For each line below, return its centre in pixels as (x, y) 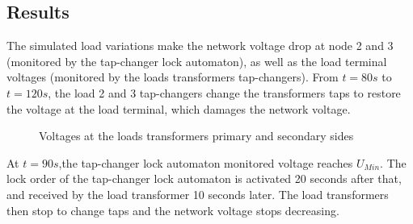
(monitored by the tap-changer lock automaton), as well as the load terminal (197, 61)
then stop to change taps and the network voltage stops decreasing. (173, 210)
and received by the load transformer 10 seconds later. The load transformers (198, 194)
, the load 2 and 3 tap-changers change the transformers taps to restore (224, 92)
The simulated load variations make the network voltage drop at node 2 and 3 (200, 46)
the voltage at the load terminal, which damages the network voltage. (179, 108)
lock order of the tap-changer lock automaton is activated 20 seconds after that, (204, 178)
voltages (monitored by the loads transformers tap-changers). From (173, 77)
